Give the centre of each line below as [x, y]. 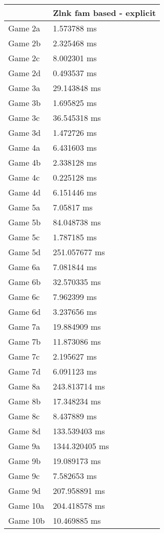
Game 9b [25, 461]
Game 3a [24, 88]
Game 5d [25, 252]
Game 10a [26, 505]
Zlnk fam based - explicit [105, 13]
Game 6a [24, 267]
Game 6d [25, 312]
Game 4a [24, 147]
